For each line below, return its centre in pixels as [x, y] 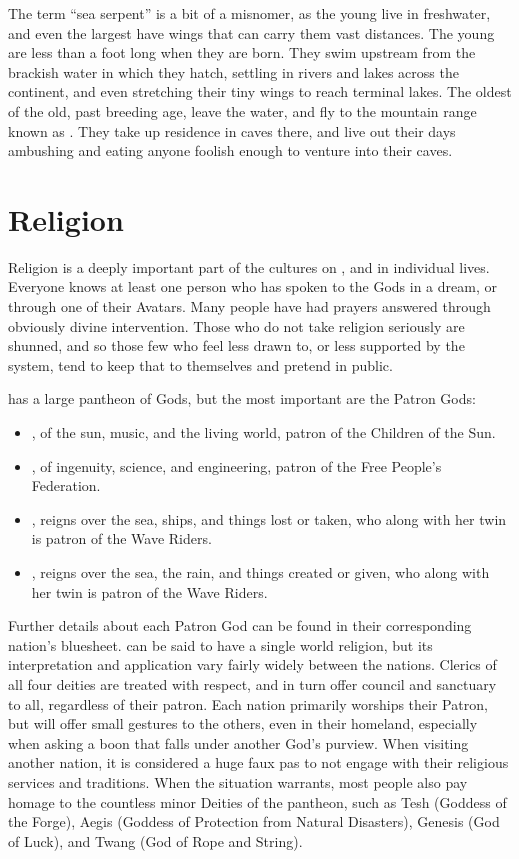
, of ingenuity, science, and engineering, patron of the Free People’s [236, 465]
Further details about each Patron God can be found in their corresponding [240, 625]
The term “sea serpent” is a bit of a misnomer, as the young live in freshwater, [249, 13]
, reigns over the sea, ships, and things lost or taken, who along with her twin [269, 518]
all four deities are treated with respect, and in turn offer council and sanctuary [252, 683]
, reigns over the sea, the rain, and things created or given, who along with [260, 572]
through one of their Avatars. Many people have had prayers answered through [249, 306]
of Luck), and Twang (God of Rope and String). [155, 840]
